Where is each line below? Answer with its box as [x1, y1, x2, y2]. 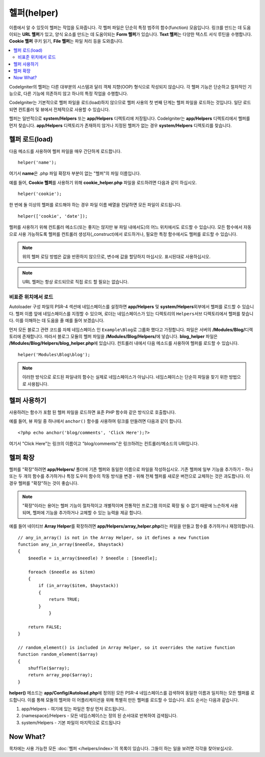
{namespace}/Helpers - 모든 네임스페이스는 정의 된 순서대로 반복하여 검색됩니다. [21, 713, 178, 719]
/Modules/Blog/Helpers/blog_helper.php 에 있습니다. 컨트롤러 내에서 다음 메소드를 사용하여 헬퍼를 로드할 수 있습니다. [9, 340, 239, 346]
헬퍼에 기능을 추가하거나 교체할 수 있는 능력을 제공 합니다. [32, 509, 143, 515]
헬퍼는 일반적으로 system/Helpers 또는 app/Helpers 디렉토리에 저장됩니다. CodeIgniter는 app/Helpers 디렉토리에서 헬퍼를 [9, 115, 250, 121]
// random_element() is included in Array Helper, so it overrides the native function [18, 645, 236, 650]
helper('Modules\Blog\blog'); [18, 352, 91, 357]
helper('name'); [18, 160, 57, 165]
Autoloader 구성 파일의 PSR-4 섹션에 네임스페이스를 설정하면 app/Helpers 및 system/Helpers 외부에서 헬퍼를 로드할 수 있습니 [9, 304, 254, 309]
